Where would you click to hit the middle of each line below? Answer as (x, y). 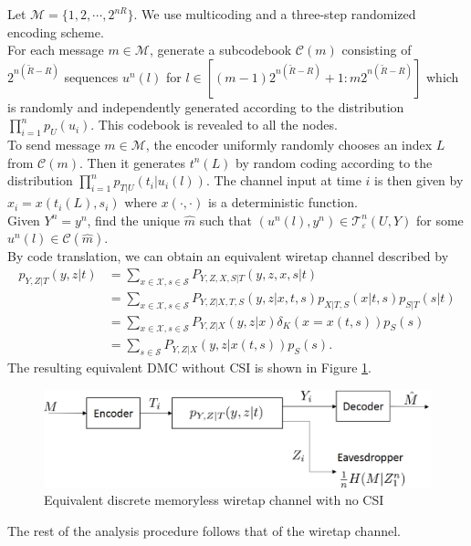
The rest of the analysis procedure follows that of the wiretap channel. (204, 530)
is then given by (419, 180)
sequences (91, 76)
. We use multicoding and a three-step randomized (275, 14)
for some (440, 220)
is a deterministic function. (283, 202)
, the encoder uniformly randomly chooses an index (289, 145)
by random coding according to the (334, 162)
